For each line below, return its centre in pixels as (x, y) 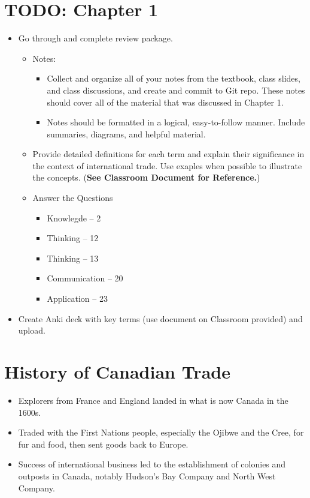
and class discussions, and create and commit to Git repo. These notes (176, 90)
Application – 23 (77, 298)
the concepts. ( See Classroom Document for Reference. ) (146, 177)
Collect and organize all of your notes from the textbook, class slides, (174, 78)
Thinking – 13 (73, 258)
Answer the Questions (73, 198)
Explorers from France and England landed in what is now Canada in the (153, 400)
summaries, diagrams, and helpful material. (126, 133)
